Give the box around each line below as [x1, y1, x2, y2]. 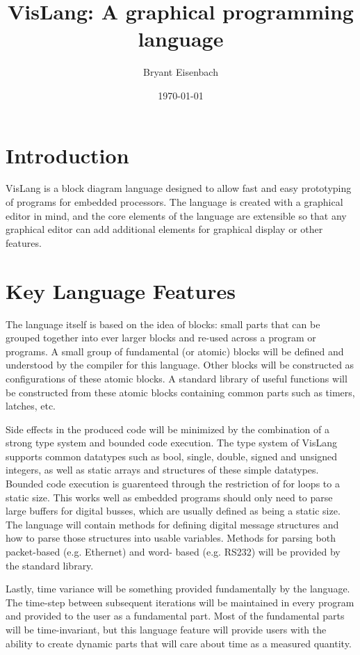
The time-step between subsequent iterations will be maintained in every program [6, 595, 354, 609]
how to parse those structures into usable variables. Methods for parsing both [6, 531, 336, 545]
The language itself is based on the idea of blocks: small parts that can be [6, 316, 320, 331]
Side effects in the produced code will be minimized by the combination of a [6, 421, 329, 436]
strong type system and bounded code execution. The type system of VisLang [6, 435, 338, 450]
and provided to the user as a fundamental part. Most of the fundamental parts [6, 608, 345, 623]
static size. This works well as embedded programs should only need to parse [6, 490, 333, 504]
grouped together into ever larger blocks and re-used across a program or [6, 330, 316, 345]
